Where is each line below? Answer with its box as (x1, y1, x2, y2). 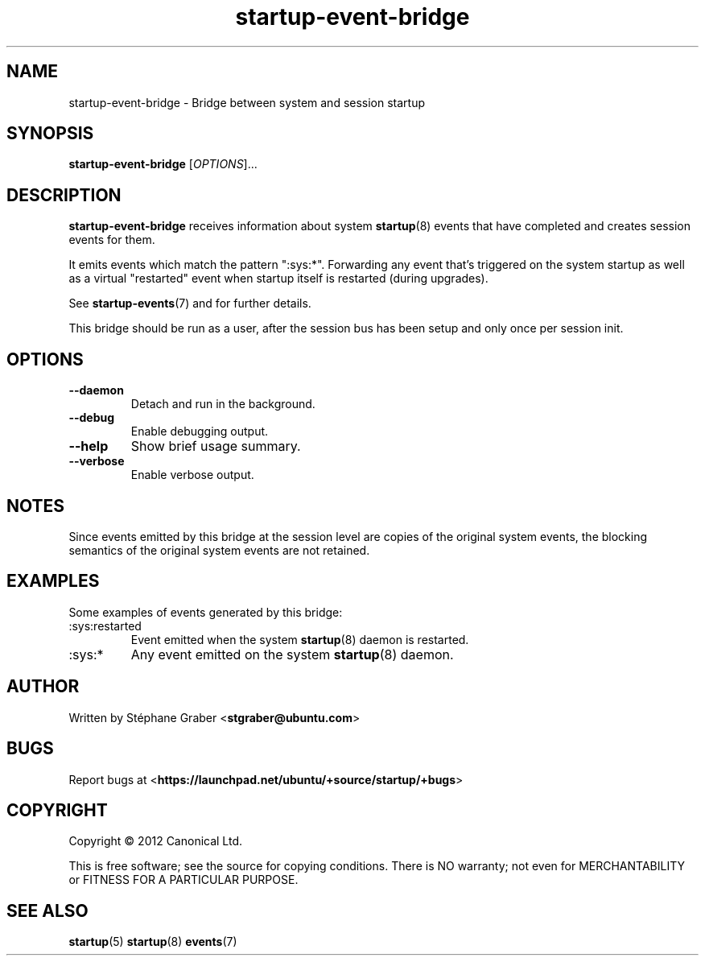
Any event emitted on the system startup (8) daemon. (130, 646, 454, 663)
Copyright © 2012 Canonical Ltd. (68, 834, 243, 848)
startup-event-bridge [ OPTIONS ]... (68, 157, 258, 171)
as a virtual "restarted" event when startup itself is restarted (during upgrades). (68, 271, 489, 286)
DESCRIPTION (6, 184, 122, 205)
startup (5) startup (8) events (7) (68, 935, 237, 949)
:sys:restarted (68, 618, 142, 633)
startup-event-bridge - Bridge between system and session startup (68, 95, 426, 109)
